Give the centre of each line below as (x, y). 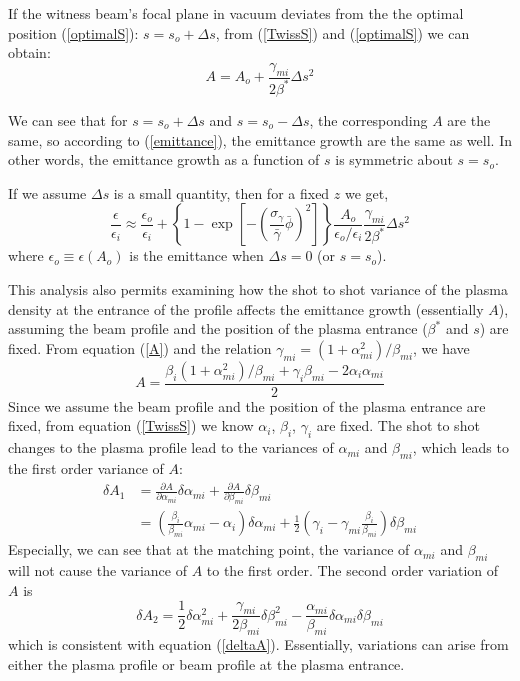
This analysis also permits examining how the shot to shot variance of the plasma (258, 288)
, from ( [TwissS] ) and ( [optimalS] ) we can (342, 32)
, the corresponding (368, 119)
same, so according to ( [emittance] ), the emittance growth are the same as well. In (260, 139)
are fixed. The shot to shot (398, 425)
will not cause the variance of (97, 570)
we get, (366, 192)
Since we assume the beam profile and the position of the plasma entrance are (247, 405)
